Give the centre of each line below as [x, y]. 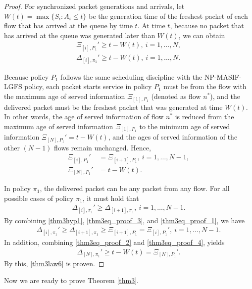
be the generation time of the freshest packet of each [168, 16]
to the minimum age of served [185, 126]
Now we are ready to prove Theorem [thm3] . [71, 280]
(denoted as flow [176, 96]
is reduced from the [204, 117]
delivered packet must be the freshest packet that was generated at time [113, 107]
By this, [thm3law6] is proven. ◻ [54, 264]
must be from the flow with [205, 86]
